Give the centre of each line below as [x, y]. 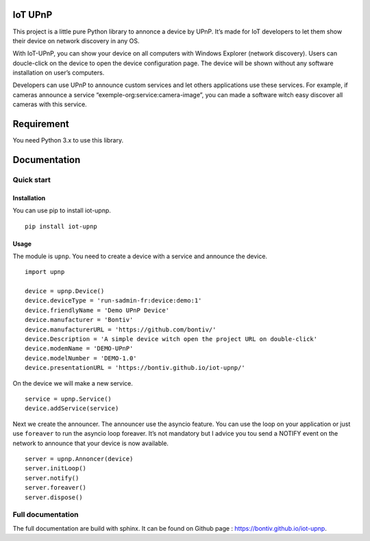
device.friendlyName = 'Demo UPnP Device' [97, 310]
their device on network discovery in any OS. [76, 40]
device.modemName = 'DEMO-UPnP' [79, 349]
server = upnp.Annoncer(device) [79, 458]
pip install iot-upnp [61, 226]
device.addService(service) [72, 408]
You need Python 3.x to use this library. [68, 140]
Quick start [32, 179]
